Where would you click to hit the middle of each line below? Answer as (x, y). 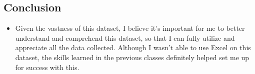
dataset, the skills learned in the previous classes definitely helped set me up (132, 57)
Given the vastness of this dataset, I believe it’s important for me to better (130, 28)
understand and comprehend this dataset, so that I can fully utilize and (125, 37)
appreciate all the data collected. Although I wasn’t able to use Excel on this (133, 47)
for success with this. (47, 67)
